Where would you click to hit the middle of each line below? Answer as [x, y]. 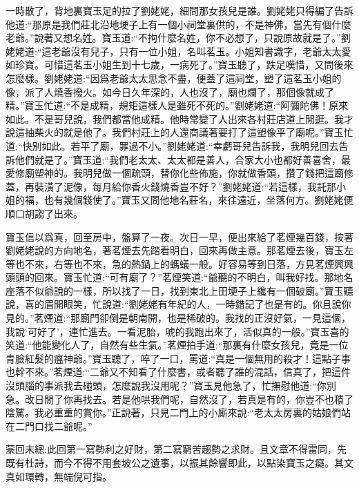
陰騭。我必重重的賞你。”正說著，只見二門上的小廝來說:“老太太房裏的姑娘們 [174, 412]
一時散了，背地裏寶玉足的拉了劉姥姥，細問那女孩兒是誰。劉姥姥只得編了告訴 [179, 10]
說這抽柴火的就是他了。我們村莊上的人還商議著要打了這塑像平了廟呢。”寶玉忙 [179, 132]
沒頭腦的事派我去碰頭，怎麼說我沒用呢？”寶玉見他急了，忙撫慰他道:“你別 [171, 385]
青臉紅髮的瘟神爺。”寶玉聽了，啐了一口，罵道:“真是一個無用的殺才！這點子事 [178, 358]
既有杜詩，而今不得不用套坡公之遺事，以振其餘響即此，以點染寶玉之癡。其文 [179, 462]
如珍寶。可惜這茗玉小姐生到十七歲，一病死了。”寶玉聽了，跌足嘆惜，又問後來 [179, 65]
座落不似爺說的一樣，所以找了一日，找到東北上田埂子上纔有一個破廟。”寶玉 [175, 290]
